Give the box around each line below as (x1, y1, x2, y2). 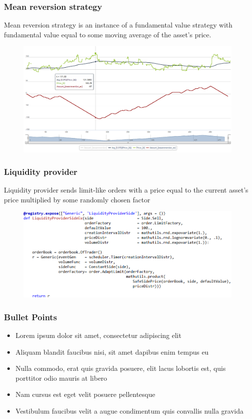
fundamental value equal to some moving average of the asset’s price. (4, 29, 211, 39)
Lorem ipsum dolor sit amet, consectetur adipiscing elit (15, 330, 181, 340)
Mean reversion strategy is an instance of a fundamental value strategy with (4, 20, 233, 30)
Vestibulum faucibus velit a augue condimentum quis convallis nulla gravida (15, 406, 244, 416)
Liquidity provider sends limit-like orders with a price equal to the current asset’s (4, 184, 249, 195)
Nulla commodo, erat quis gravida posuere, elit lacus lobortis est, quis (15, 363, 226, 373)
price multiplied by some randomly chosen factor (4, 194, 151, 204)
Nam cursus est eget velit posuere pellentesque (15, 389, 155, 399)
